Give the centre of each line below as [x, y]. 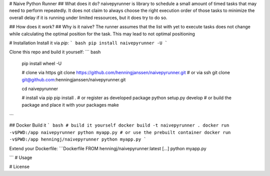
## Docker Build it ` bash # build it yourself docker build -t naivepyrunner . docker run [119, 125]
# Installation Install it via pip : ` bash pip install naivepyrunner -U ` [88, 43]
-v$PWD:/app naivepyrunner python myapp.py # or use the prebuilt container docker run [120, 132]
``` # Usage [21, 158]
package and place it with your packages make [70, 105]
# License [19, 167]
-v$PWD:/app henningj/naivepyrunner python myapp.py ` [78, 139]
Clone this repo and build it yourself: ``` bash [55, 52]
